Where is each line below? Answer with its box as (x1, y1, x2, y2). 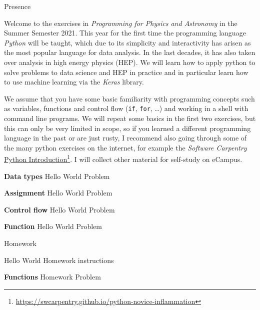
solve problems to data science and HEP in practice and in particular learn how (4, 66, 248, 77)
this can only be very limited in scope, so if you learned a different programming (4, 122, 251, 133)
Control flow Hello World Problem (4, 204, 115, 214)
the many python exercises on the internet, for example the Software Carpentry (4, 142, 247, 152)
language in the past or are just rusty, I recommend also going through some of (4, 132, 247, 143)
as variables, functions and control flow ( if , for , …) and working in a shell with (4, 103, 248, 113)
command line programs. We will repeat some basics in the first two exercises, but (4, 113, 256, 123)
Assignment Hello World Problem (4, 187, 112, 198)
